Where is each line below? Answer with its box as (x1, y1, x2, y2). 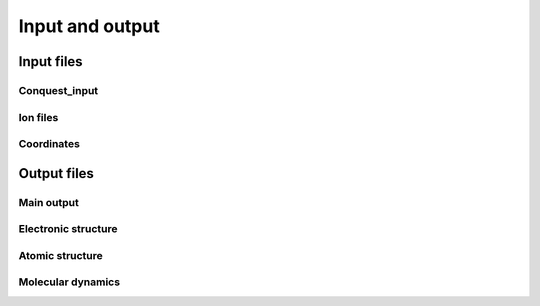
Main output (18, 195, 79, 209)
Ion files (18, 110, 59, 124)
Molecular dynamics (18, 275, 120, 289)
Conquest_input (18, 83, 99, 97)
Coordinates (18, 137, 80, 151)
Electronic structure (18, 222, 118, 236)
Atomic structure (18, 248, 104, 262)
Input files (18, 53, 84, 70)
